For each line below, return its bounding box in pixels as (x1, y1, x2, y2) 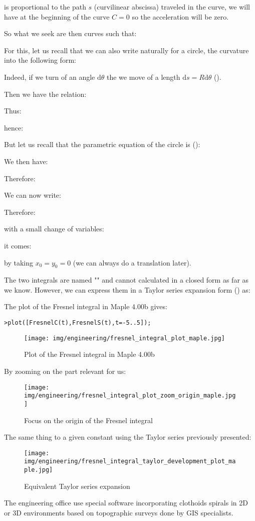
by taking (4, 257, 33, 268)
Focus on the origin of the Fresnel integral (24, 415, 153, 425)
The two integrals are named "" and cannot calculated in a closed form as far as (4, 275, 249, 285)
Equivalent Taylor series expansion (24, 480, 130, 491)
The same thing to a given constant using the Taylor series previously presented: (4, 432, 251, 442)
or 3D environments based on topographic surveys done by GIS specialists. (4, 507, 233, 517)
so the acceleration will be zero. (132, 11, 229, 22)
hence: (4, 122, 24, 133)
